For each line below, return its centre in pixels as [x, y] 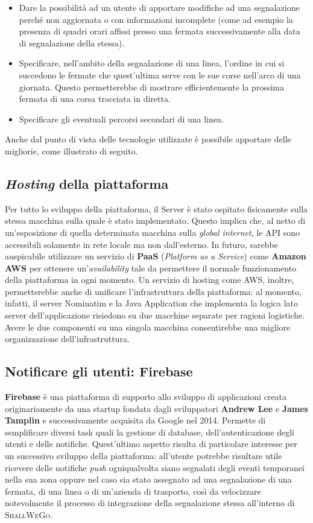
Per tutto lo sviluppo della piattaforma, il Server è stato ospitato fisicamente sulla [156, 208]
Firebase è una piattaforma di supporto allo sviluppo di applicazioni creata [146, 397]
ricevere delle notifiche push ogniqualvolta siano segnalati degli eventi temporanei [155, 467]
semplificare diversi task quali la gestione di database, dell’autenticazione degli [150, 432]
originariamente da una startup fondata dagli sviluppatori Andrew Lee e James [156, 408]
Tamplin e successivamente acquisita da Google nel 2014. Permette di [135, 420]
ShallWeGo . [29, 515]
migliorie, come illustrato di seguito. [71, 151]
